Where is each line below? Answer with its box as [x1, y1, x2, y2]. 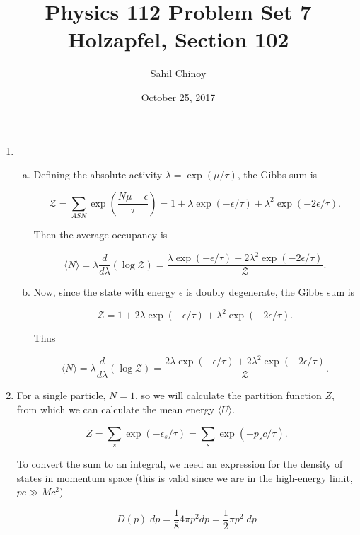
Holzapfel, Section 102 [67, 25, 289, 54]
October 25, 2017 [141, 89, 216, 104]
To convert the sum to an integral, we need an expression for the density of [16, 456, 343, 471]
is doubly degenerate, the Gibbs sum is [186, 284, 355, 299]
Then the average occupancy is [33, 227, 168, 242]
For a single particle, [16, 388, 106, 403]
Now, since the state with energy [33, 284, 176, 299]
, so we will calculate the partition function [134, 388, 322, 403]
